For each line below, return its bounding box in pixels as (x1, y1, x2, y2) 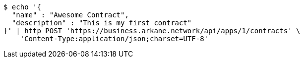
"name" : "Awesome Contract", (11, 11, 129, 19)
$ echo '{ (3, 3, 41, 11)
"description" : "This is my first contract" (11, 19, 192, 27)
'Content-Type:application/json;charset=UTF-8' (20, 35, 209, 43)
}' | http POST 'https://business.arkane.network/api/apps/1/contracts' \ (3, 27, 301, 35)
